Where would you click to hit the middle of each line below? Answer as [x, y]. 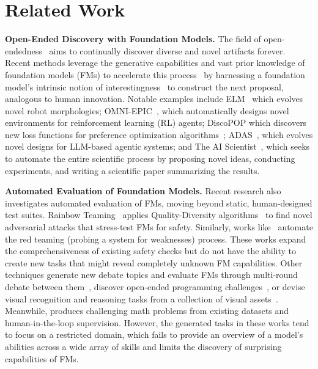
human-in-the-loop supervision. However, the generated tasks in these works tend [157, 322]
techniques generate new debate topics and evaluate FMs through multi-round [151, 275]
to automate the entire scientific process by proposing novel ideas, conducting [150, 159]
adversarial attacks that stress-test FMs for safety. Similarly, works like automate [159, 227]
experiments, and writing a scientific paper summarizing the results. [132, 170]
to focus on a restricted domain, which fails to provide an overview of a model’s [154, 334]
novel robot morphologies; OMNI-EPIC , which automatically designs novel [147, 110]
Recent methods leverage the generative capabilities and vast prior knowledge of [155, 63]
